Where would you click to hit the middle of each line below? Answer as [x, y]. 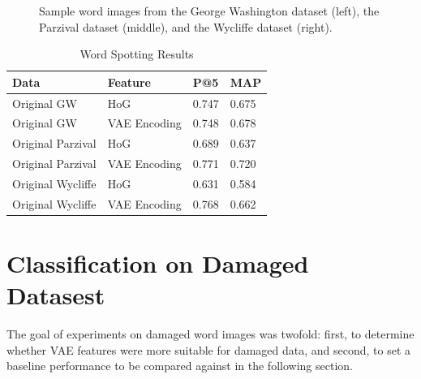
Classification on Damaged [158, 263]
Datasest [56, 295]
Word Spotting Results [137, 54]
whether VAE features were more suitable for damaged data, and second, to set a [209, 349]
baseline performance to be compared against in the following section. [180, 366]
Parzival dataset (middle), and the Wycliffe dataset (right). [186, 26]
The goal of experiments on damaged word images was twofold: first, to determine [210, 334]
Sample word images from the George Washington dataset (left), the [209, 11]
